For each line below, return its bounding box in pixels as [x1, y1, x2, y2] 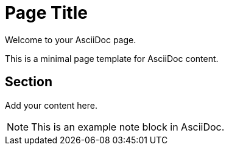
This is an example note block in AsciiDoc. [31, 120, 225, 133]
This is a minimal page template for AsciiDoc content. [5, 53, 219, 64]
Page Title [5, 2, 88, 23]
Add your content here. [5, 100, 97, 111]
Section [5, 74, 52, 90]
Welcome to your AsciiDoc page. [5, 34, 136, 45]
